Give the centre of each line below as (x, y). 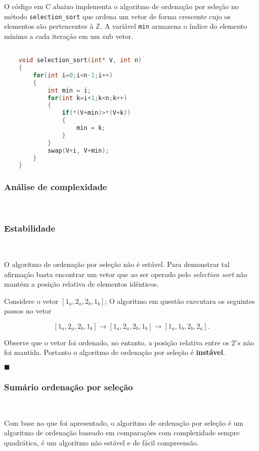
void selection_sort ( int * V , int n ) (80, 60)
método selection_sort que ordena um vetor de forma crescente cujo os (117, 16)
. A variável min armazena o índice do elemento (174, 26)
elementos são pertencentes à (49, 26)
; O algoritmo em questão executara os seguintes (180, 301)
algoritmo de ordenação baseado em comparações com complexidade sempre (122, 433)
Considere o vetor (31, 301)
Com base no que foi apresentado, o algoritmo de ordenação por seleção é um (124, 422)
